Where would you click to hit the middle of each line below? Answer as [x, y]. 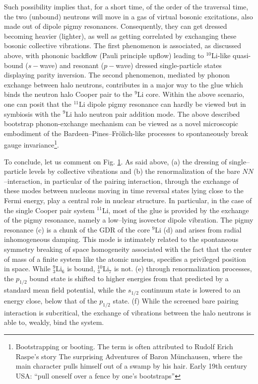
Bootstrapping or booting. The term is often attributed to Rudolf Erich [124, 346]
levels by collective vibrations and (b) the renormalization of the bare [134, 171]
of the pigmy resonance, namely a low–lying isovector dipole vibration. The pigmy [129, 220]
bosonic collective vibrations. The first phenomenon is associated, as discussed [123, 45]
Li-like [221, 55]
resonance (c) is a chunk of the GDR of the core [77, 229]
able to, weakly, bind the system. [54, 322]
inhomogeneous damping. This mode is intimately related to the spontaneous [121, 239]
